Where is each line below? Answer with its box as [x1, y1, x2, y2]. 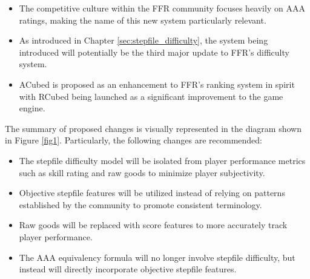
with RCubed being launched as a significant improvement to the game [19, 90, 283, 102]
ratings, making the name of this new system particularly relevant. [19, 13, 266, 26]
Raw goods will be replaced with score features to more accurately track [19, 218, 288, 231]
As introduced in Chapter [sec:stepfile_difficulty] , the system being [19, 34, 268, 47]
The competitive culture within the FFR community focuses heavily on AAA [19, 2, 305, 14]
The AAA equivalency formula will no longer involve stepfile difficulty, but [19, 251, 295, 263]
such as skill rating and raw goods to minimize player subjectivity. [19, 166, 265, 179]
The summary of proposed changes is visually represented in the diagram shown [5, 122, 302, 134]
